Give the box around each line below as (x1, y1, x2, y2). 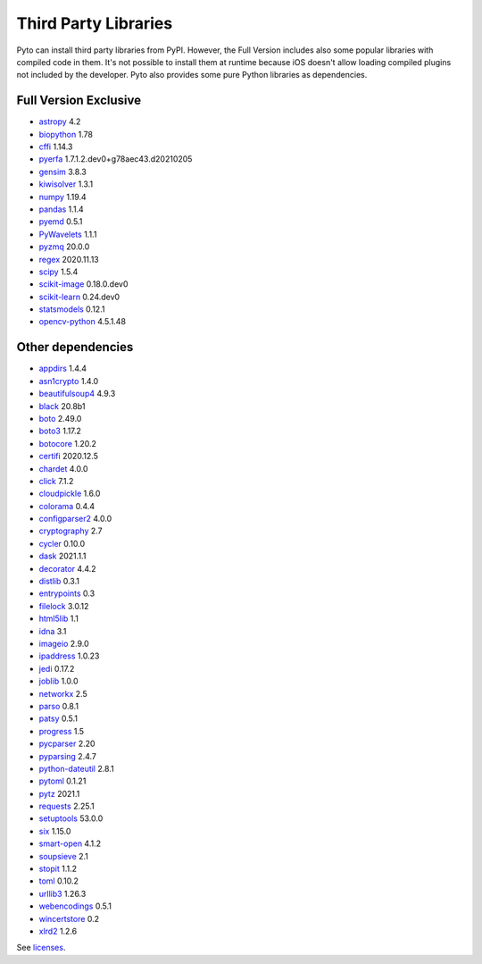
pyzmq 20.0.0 (38, 241, 90, 252)
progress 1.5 (38, 725, 85, 736)
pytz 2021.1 (38, 788, 80, 799)
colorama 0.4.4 (38, 500, 96, 511)
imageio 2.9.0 (38, 638, 89, 649)
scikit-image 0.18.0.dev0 (38, 279, 129, 289)
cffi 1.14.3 (38, 141, 73, 152)
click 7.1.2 (38, 475, 74, 486)
